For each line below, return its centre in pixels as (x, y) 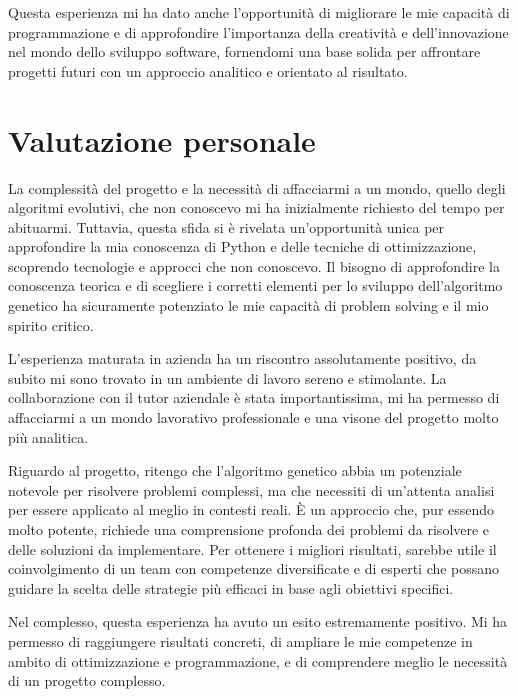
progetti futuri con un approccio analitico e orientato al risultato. (208, 70)
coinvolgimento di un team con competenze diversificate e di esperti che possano (254, 568)
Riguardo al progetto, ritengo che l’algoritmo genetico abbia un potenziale (235, 470)
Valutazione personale (162, 139)
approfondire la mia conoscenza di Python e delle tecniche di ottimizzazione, (242, 246)
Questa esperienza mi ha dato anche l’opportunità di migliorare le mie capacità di (259, 12)
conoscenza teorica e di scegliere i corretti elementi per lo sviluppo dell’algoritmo (255, 285)
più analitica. (48, 436)
